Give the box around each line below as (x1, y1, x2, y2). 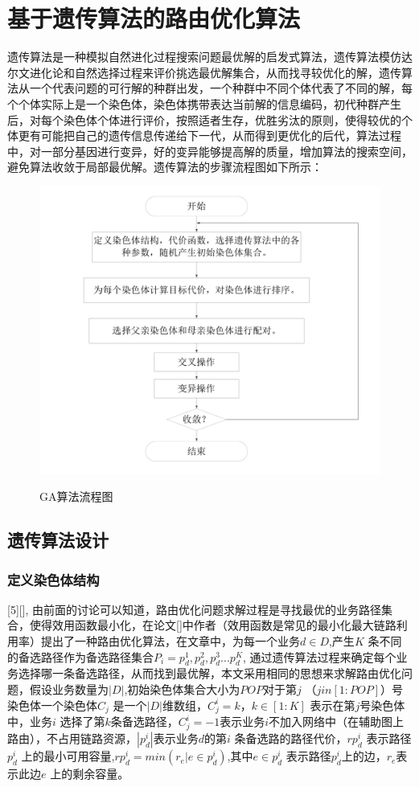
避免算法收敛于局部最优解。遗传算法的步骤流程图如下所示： (7, 158, 322, 175)
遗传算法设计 (7, 527, 109, 552)
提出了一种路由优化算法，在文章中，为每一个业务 (40, 633, 300, 649)
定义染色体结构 (7, 569, 100, 589)
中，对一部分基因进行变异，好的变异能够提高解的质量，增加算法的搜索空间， (7, 142, 413, 159)
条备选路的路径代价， (234, 730, 347, 747)
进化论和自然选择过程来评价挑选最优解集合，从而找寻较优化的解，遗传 (29, 64, 401, 80)
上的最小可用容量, (21, 748, 115, 764)
